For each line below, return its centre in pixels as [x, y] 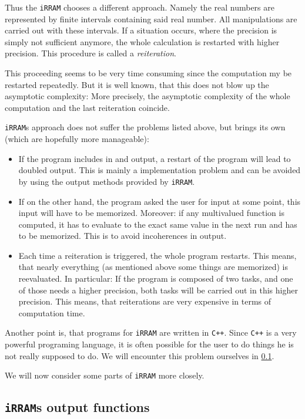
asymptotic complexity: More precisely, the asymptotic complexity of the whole [148, 96]
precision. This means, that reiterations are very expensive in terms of [145, 301]
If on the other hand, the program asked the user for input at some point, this [160, 201]
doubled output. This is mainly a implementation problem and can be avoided [160, 170]
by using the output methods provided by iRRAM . [107, 181]
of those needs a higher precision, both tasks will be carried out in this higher [158, 290]
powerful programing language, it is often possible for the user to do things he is [149, 344]
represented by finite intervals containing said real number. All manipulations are [151, 18]
